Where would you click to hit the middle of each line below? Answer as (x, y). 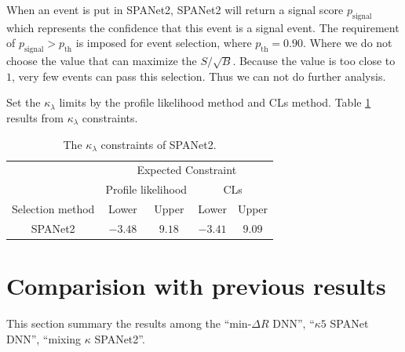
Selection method (53, 209)
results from (35, 117)
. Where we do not (347, 43)
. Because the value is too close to (314, 61)
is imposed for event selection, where (164, 43)
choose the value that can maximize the (102, 61)
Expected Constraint (187, 170)
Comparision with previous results (196, 286)
